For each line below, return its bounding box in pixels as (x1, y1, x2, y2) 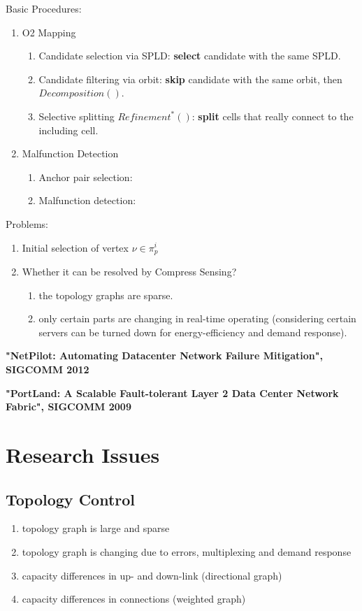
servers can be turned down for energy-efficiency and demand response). (38, 324, 347, 339)
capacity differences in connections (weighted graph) (22, 591, 246, 606)
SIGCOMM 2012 (6, 361, 89, 376)
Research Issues (6, 440, 160, 468)
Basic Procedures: (6, 1, 82, 15)
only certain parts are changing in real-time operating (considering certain (38, 311, 356, 326)
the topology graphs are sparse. (38, 287, 173, 302)
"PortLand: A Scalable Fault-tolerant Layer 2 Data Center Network (6, 385, 339, 400)
